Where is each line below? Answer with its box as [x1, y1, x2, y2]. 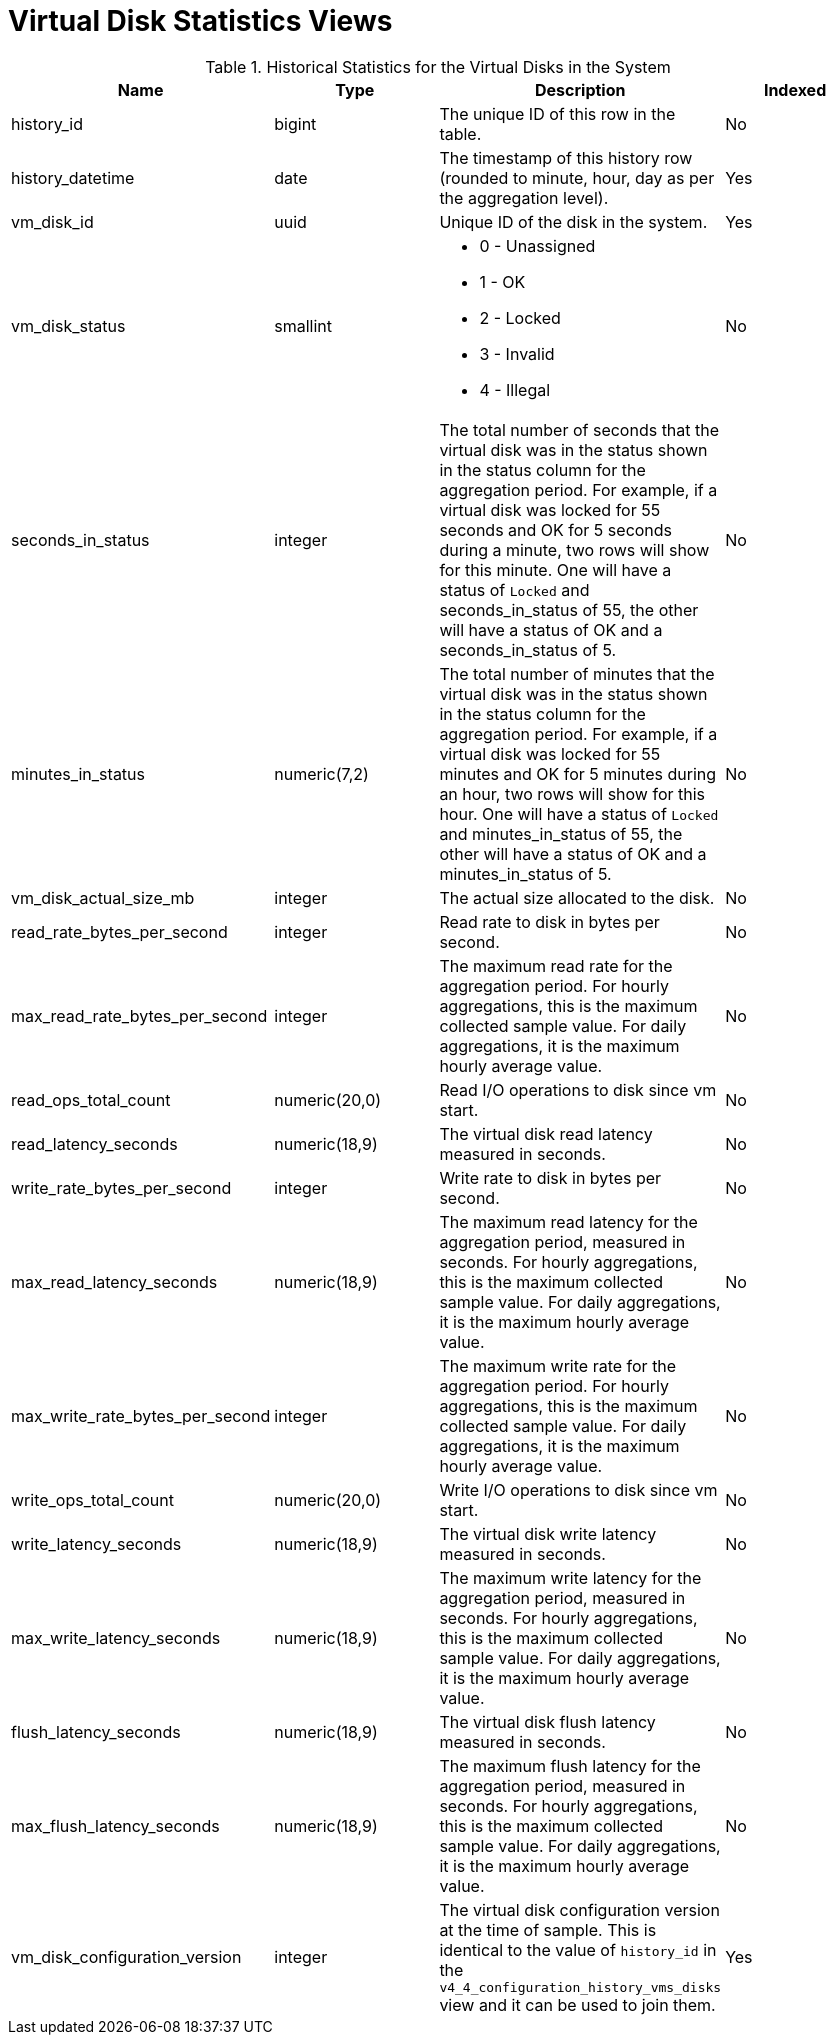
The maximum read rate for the [439, 955, 673, 976]
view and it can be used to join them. [439, 1994, 716, 2015]
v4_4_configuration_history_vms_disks [439, 1979, 722, 1995]
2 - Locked [479, 307, 561, 328]
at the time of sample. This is [439, 1919, 657, 1940]
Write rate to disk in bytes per [439, 1167, 662, 1188]
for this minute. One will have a [439, 559, 672, 580]
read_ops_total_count [11, 1089, 171, 1110]
